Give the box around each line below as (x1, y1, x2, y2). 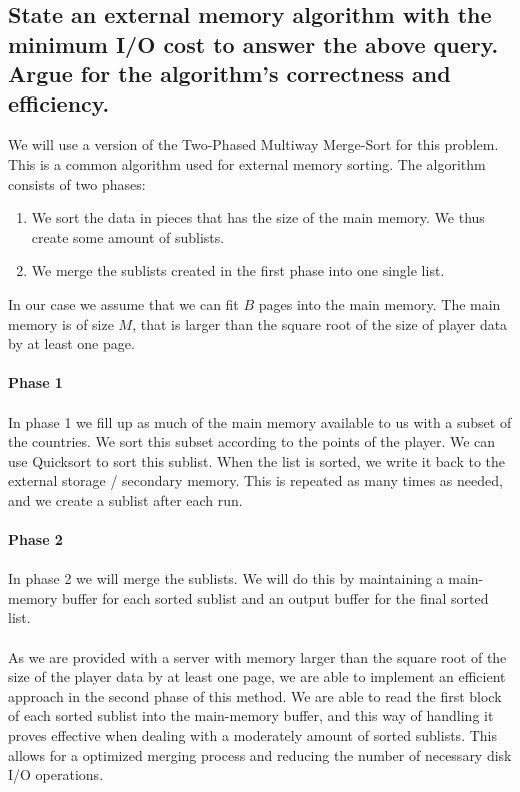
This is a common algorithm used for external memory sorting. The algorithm (8, 153, 486, 174)
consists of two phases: (8, 173, 146, 194)
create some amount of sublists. (31, 226, 225, 247)
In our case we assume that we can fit (8, 293, 239, 314)
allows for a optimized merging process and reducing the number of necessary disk (8, 744, 512, 765)
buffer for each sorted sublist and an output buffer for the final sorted (62, 587, 489, 608)
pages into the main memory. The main (258, 293, 501, 314)
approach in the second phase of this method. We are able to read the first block (8, 685, 502, 706)
